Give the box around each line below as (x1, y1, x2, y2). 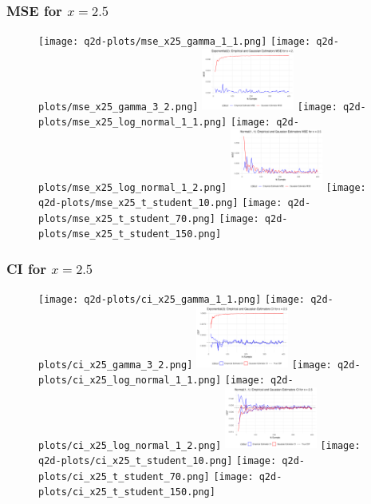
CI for (6, 258, 46, 278)
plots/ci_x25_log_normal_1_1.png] (38, 375, 222, 387)
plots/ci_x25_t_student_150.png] (38, 486, 215, 498)
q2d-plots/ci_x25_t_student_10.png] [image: (38, 454, 277, 466)
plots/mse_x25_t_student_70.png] (38, 212, 215, 224)
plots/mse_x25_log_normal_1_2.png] (38, 181, 227, 193)
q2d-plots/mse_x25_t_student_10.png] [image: (38, 197, 282, 208)
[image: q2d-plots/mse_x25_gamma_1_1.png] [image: (38, 36, 311, 48)
